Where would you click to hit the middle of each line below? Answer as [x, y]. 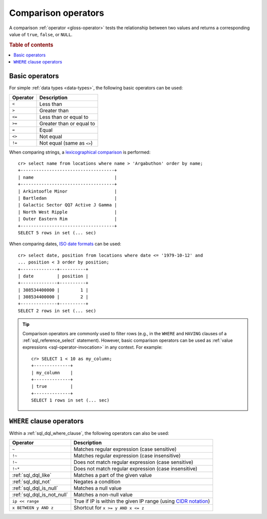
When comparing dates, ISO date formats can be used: [65, 244]
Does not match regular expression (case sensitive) [133, 462]
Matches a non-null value [103, 495]
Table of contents [31, 45]
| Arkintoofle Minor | [67, 191]
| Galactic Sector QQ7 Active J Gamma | [67, 205]
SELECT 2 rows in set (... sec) [57, 311]
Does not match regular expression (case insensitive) [135, 469]
